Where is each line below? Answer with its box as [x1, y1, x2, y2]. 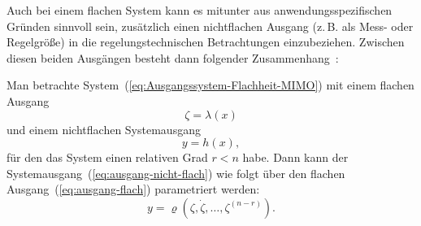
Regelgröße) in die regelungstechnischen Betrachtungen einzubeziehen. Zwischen [7, 33, 405, 50]
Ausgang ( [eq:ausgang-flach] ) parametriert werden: [7, 180, 260, 198]
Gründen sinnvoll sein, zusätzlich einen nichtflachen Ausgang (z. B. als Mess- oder [7, 17, 414, 34]
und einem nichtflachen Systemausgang [7, 120, 201, 137]
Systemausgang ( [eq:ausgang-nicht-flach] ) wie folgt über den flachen [7, 164, 345, 181]
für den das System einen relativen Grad [7, 149, 208, 166]
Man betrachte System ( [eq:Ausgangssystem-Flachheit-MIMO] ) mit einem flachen [7, 76, 414, 93]
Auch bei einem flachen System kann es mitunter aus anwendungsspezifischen [7, 2, 393, 18]
